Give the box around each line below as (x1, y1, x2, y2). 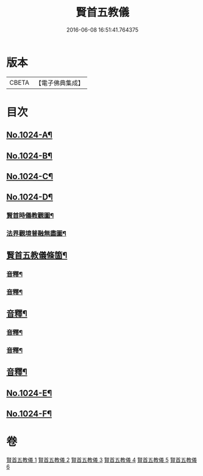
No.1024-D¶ (6, 192, 53, 202)
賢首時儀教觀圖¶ (6, 211, 54, 220)
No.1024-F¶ (6, 408, 52, 419)
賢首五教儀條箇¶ (6, 250, 68, 260)
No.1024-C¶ (6, 171, 54, 182)
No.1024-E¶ (6, 388, 52, 398)
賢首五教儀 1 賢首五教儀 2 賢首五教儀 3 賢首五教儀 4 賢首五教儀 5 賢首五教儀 (6, 456, 197, 463)
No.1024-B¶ (6, 151, 53, 161)
